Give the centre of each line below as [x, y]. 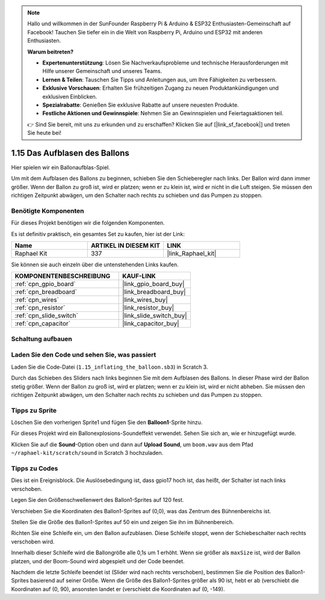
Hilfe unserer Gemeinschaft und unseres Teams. [102, 71]
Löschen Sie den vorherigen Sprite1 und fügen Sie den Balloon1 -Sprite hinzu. [107, 422]
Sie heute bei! [44, 133]
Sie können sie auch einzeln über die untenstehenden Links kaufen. [95, 264]
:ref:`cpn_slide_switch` [46, 316]
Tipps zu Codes [35, 469]
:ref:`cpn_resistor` [40, 308]
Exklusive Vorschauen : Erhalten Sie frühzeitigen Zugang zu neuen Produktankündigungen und [161, 88]
